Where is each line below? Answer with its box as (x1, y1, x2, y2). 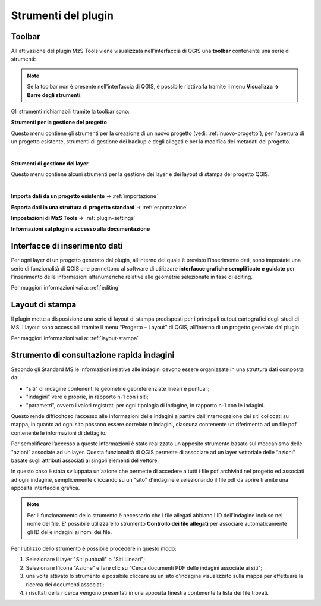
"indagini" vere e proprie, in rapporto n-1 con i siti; (26, 393, 149, 401)
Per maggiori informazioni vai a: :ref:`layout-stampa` (11, 335, 139, 342)
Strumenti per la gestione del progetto (11, 119, 107, 126)
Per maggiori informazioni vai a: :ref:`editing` (11, 284, 120, 291)
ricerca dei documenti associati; (26, 580, 105, 588)
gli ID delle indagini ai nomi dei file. (27, 528, 112, 535)
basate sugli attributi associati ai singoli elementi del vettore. (11, 457, 159, 464)
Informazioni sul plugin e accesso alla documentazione (11, 225, 150, 233)
